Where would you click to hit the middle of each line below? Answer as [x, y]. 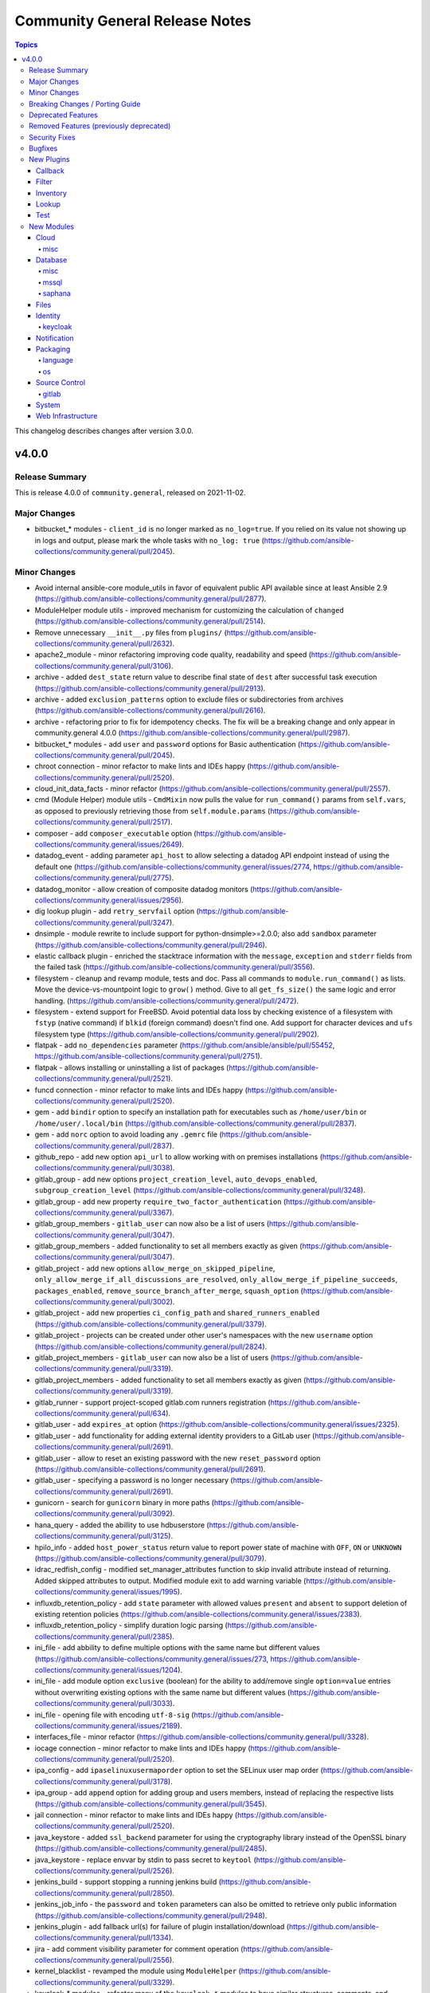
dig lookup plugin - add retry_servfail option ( [117, 911]
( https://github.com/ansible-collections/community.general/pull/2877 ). [150, 599]
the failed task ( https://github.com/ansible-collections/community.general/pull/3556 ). [175, 967]
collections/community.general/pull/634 [100, 1413]
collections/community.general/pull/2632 [102, 643]
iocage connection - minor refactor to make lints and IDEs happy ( [143, 1748]
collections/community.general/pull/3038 [102, 1168]
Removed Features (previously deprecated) [100, 126]
